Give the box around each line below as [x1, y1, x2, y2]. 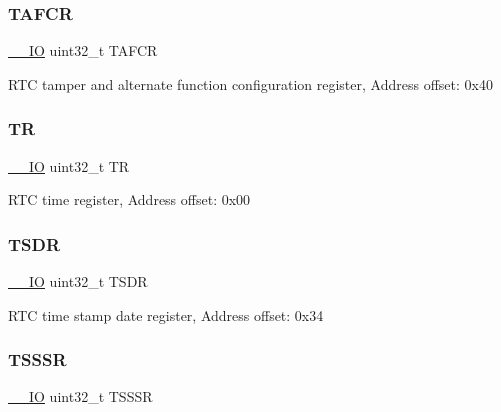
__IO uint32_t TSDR [8, 271, 148, 292]
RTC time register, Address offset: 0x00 [8, 189, 251, 210]
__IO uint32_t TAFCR [8, 40, 158, 61]
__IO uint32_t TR [8, 155, 130, 176]
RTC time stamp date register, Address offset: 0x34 [8, 304, 324, 325]
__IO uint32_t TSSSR [8, 386, 153, 407]
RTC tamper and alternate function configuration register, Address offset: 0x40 [8, 73, 493, 94]
